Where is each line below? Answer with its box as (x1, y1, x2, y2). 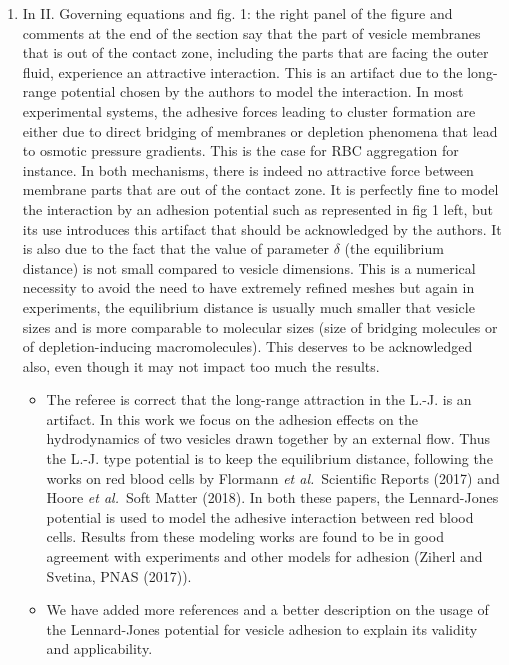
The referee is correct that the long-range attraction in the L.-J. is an (46, 389, 472, 410)
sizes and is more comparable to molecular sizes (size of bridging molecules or (22, 316, 498, 337)
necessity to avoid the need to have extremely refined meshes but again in (22, 277, 475, 298)
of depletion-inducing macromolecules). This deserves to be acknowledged (22, 336, 473, 357)
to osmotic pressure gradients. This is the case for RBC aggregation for (22, 140, 459, 161)
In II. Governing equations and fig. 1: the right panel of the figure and (22, 3, 453, 23)
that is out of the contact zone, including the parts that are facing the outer (22, 42, 489, 63)
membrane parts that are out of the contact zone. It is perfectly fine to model (22, 179, 499, 200)
